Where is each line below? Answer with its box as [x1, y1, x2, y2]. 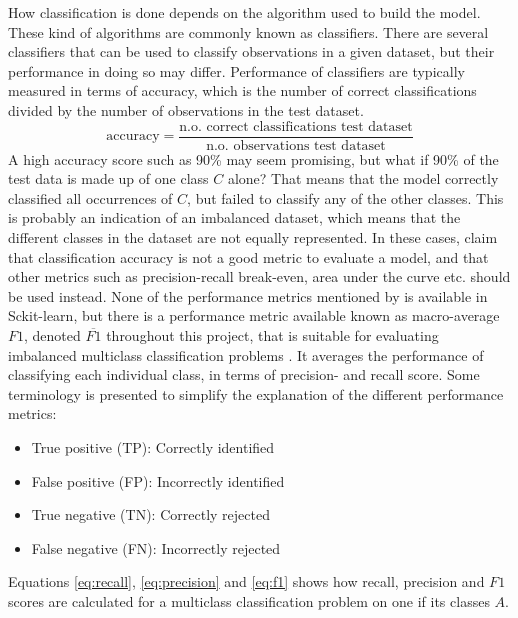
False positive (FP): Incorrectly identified [31, 470, 285, 491]
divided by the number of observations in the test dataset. [8, 99, 364, 120]
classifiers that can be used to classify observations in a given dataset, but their [8, 41, 495, 62]
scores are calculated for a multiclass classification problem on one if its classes [8, 590, 490, 611]
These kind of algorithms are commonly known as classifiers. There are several [8, 21, 489, 42]
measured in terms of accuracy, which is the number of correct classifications [8, 80, 477, 101]
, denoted [24, 324, 81, 345]
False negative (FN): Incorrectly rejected [31, 537, 281, 558]
